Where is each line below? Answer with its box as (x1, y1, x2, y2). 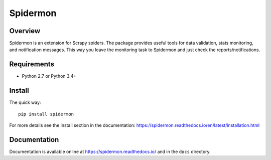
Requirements (9, 60, 55, 69)
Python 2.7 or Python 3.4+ (22, 73, 77, 79)
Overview (9, 27, 41, 35)
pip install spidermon (18, 111, 74, 117)
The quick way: (9, 99, 41, 105)
